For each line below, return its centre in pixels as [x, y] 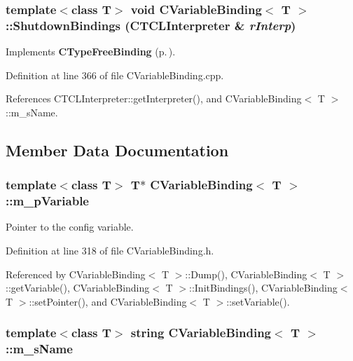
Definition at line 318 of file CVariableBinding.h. [110, 251]
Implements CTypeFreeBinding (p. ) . [91, 52]
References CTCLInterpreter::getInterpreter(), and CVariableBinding [154, 98]
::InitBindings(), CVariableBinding [263, 288]
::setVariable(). [258, 301]
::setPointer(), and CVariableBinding [108, 301]
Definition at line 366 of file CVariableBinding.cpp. [115, 75]
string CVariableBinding [201, 333]
